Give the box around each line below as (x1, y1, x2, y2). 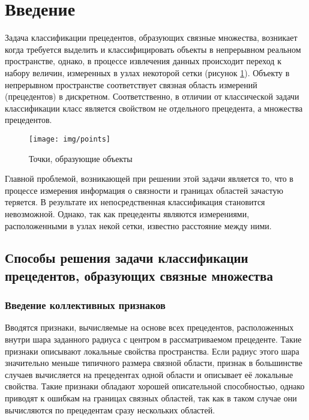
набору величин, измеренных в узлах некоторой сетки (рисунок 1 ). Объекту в (5, 66, 290, 79)
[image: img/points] (29, 134, 111, 143)
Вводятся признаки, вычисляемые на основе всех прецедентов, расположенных (5, 321, 294, 334)
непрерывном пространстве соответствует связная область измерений (5, 78, 257, 91)
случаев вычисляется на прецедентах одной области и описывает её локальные (5, 368, 293, 380)
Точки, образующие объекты (29, 152, 133, 164)
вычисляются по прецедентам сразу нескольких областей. (5, 403, 215, 416)
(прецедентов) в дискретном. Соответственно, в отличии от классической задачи (5, 90, 299, 103)
